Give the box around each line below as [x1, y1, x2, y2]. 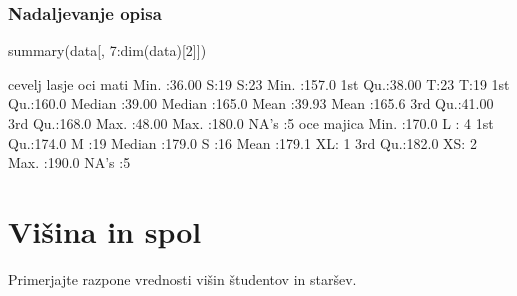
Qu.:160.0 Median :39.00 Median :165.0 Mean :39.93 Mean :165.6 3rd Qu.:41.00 [8, 93, 494, 114]
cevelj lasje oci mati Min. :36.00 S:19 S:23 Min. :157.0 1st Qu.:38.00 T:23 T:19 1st [8, 73, 510, 94]
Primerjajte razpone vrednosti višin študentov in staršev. [8, 268, 357, 289]
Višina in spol [8, 210, 202, 251]
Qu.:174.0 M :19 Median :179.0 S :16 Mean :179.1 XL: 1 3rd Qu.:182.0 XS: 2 [8, 132, 477, 153]
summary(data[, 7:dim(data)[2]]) [8, 40, 207, 61]
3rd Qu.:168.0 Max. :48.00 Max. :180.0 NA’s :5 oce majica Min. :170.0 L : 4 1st [8, 113, 494, 133]
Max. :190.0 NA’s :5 [8, 152, 131, 173]
